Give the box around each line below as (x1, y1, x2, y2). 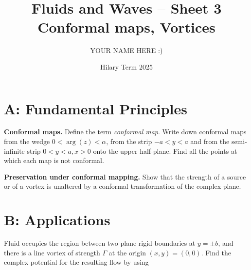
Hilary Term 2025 (100, 61, 153, 72)
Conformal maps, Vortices (37, 17, 215, 37)
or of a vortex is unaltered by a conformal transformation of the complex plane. (4, 181, 241, 191)
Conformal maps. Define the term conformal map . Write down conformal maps (4, 126, 247, 137)
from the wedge (4, 136, 50, 146)
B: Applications (4, 210, 110, 230)
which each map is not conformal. (4, 155, 104, 165)
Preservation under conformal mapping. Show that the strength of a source (4, 171, 246, 181)
